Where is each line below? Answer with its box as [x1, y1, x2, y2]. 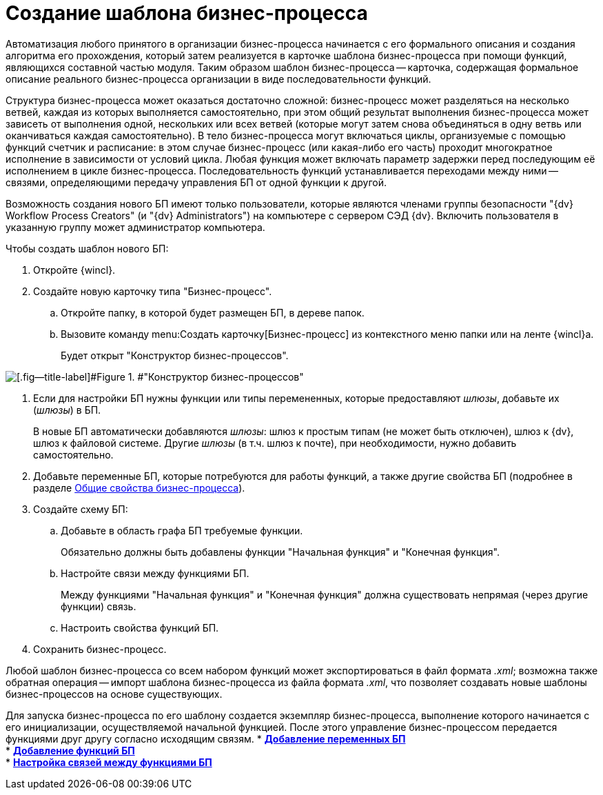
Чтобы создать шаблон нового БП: [6, 242, 169, 254]
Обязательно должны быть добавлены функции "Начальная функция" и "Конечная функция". [61, 545, 500, 558]
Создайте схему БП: [33, 503, 128, 515]
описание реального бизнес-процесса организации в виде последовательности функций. [6, 72, 431, 85]
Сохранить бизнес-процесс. [33, 643, 167, 655]
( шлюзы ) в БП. [33, 403, 101, 416]
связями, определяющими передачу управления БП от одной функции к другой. [6, 176, 387, 188]
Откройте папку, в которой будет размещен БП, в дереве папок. [61, 306, 365, 319]
